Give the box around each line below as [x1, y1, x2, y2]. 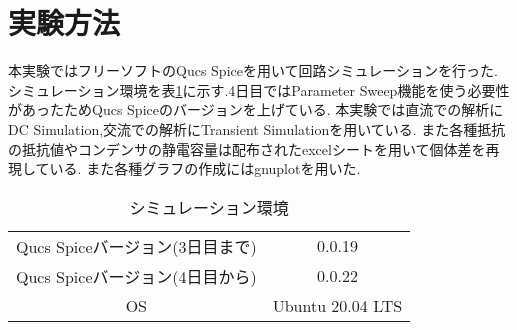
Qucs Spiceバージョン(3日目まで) [16, 234, 257, 258]
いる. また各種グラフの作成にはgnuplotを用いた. [49, 158, 361, 179]
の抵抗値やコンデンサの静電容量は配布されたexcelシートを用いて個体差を [8, 138, 486, 159]
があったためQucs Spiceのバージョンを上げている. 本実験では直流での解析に [8, 99, 504, 120]
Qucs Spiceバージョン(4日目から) [16, 264, 257, 288]
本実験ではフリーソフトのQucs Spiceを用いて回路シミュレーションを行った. [8, 60, 498, 81]
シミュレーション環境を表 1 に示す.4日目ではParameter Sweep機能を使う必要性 [8, 79, 510, 100]
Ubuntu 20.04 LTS [272, 293, 403, 317]
